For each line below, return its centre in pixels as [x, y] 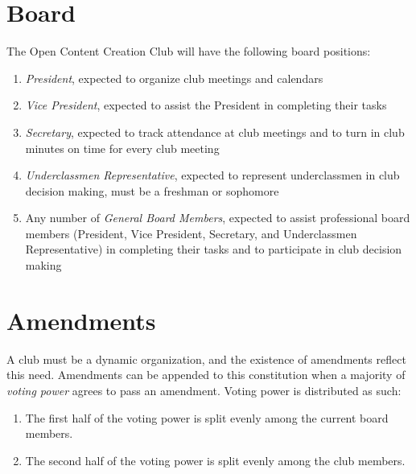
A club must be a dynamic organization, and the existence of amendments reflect [206, 359]
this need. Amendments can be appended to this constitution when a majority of [206, 375]
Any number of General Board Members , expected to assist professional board [218, 218]
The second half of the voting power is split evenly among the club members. [215, 460]
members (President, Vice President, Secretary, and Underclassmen [191, 233]
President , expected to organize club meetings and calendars [174, 78]
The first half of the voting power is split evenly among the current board [207, 417]
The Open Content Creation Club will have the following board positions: [189, 51]
